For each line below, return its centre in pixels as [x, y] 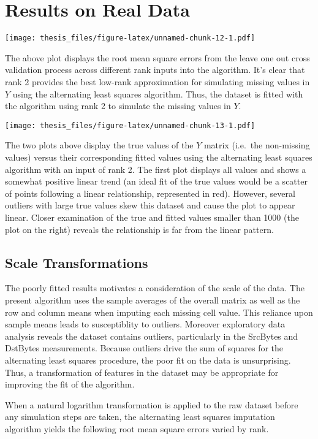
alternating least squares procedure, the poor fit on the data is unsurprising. [148, 360]
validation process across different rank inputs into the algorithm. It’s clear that [155, 70]
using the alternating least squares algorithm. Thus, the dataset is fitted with [158, 94]
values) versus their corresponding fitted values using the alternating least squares [159, 157]
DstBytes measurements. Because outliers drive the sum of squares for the [144, 348]
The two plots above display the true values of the [99, 145]
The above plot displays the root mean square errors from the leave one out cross [157, 57]
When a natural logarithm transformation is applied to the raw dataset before [152, 404]
